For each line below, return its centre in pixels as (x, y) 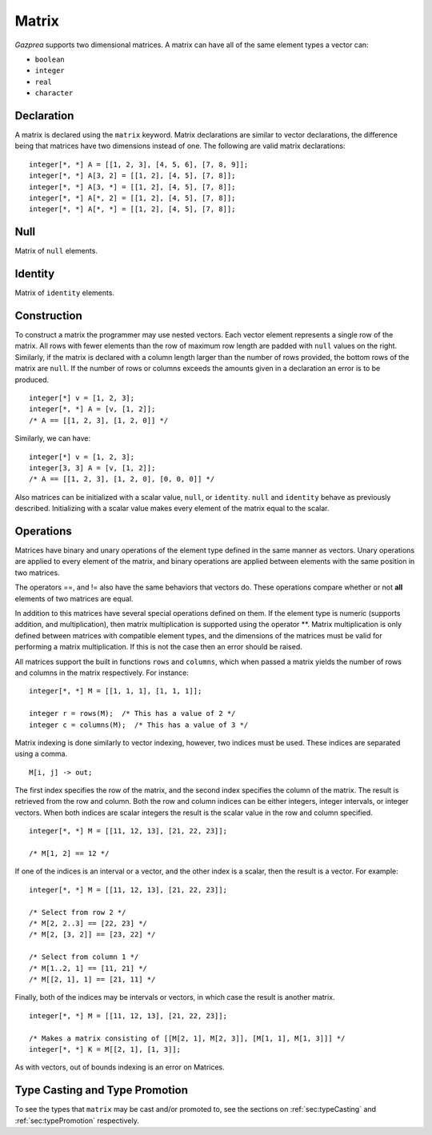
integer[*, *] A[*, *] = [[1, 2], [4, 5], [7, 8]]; (132, 209)
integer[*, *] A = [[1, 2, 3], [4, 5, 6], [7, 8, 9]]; (139, 164)
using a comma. (41, 754)
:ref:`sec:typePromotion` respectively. (77, 1121)
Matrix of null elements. (56, 251)
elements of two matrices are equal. (74, 598)
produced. (32, 379)
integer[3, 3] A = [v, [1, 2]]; (92, 468)
